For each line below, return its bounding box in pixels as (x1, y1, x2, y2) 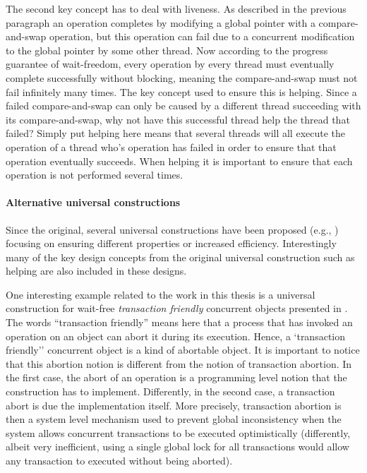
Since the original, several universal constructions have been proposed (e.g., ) (6, 222, 339, 236)
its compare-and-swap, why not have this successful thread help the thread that (6, 112, 350, 126)
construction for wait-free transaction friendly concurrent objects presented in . (6, 301, 348, 316)
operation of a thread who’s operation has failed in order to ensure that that (6, 139, 337, 154)
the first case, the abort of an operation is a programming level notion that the (6, 370, 347, 385)
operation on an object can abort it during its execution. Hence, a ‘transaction (6, 328, 346, 343)
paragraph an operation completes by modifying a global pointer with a (6, 15, 315, 30)
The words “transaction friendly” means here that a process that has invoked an (6, 315, 353, 330)
